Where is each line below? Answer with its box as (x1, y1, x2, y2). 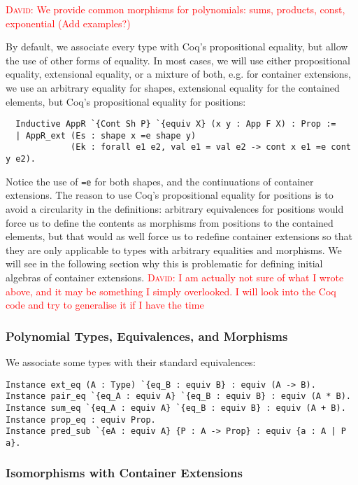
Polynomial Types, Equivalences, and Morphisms (6, 327, 288, 344)
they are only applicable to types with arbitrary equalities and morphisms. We (6, 242, 342, 257)
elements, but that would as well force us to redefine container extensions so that (6, 229, 352, 244)
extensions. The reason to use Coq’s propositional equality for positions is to (6, 188, 334, 202)
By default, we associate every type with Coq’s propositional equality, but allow (6, 39, 348, 54)
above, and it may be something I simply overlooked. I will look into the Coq (6, 283, 336, 298)
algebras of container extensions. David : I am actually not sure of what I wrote (6, 270, 344, 284)
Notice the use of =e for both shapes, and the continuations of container (6, 174, 314, 188)
